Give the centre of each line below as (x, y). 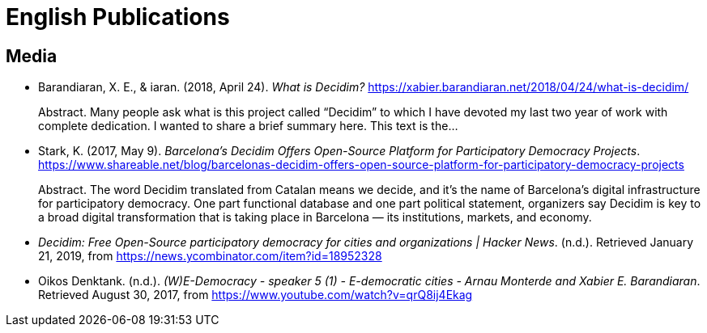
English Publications (118, 17)
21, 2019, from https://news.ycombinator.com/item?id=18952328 (210, 256)
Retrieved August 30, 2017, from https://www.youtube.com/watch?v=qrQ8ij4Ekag (256, 295)
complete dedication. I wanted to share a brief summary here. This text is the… (248, 126)
